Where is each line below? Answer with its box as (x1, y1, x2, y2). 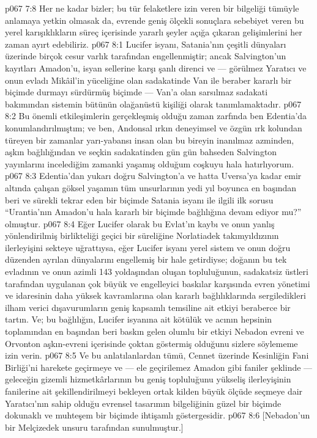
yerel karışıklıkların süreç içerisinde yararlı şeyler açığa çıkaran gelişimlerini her (5, 26, 302, 38)
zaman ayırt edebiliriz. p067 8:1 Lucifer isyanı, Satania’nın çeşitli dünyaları (5, 37, 286, 50)
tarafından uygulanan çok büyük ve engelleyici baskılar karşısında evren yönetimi (5, 277, 310, 290)
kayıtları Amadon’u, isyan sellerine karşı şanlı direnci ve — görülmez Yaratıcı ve (5, 61, 307, 74)
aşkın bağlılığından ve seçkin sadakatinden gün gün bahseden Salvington (5, 145, 277, 158)
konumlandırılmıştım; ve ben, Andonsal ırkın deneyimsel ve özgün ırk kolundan (5, 121, 302, 134)
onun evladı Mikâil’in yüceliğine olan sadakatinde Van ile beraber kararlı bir (5, 73, 292, 86)
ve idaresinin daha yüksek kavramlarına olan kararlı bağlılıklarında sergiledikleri (5, 289, 306, 302)
